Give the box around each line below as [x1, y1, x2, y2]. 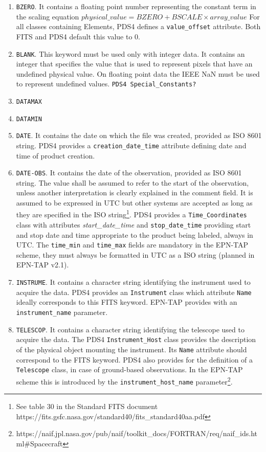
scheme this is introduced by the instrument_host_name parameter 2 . [16, 374, 233, 387]
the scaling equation [16, 11, 79, 21]
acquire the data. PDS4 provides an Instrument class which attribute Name [16, 286, 252, 297]
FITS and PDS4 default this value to [16, 31, 132, 41]
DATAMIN [16, 115, 42, 123]
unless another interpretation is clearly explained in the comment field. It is [16, 187, 253, 198]
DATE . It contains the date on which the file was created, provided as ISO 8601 [16, 130, 262, 141]
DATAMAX [16, 98, 42, 105]
